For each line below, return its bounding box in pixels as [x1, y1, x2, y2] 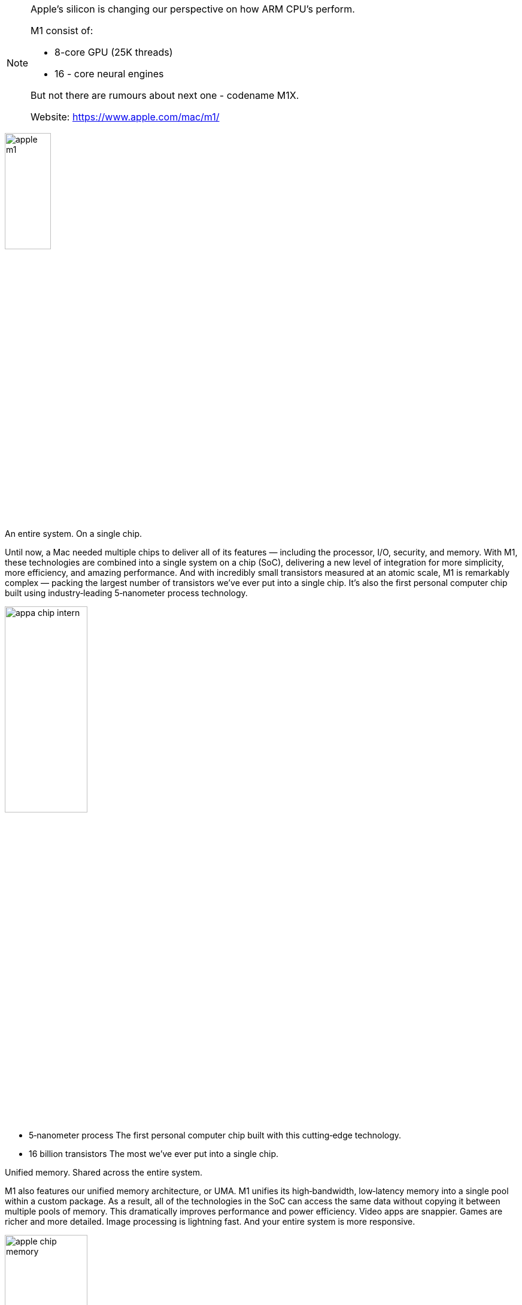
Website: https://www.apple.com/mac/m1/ [31, 111, 220, 123]
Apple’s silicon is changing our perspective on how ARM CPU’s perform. [31, 3, 355, 15]
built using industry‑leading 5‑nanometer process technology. [5, 587, 248, 598]
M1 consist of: [31, 25, 93, 37]
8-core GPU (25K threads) [54, 46, 173, 58]
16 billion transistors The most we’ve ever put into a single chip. [29, 1149, 279, 1159]
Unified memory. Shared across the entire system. [5, 1167, 203, 1178]
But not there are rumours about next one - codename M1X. [31, 89, 299, 101]
